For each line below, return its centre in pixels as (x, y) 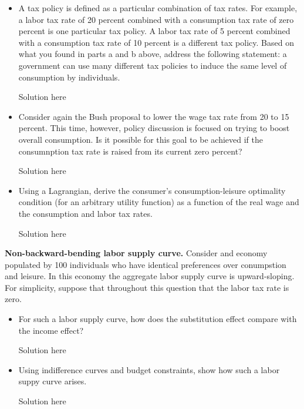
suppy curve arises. (53, 381)
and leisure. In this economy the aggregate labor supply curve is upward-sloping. (150, 276)
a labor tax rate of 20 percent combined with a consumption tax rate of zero (156, 19)
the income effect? (51, 330)
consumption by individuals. (69, 77)
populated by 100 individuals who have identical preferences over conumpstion (146, 264)
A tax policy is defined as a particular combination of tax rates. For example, (158, 8)
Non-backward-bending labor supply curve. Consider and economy (136, 253)
